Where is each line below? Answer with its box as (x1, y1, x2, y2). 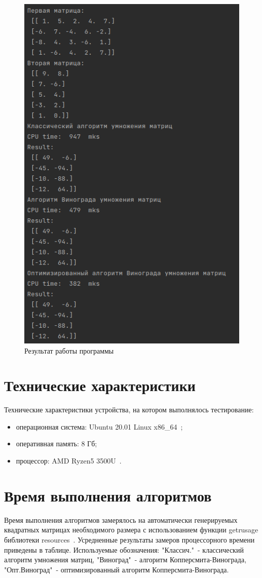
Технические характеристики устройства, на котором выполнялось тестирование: (4, 404, 254, 415)
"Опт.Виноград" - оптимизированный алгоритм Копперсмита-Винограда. (4, 564, 229, 574)
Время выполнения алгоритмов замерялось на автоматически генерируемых (4, 514, 238, 525)
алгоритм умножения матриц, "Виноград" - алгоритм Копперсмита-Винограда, (4, 554, 247, 565)
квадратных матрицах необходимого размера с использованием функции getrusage (4, 524, 258, 535)
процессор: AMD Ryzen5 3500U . (16, 455, 122, 466)
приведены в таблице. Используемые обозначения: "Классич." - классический (4, 544, 244, 555)
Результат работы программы (24, 345, 114, 356)
